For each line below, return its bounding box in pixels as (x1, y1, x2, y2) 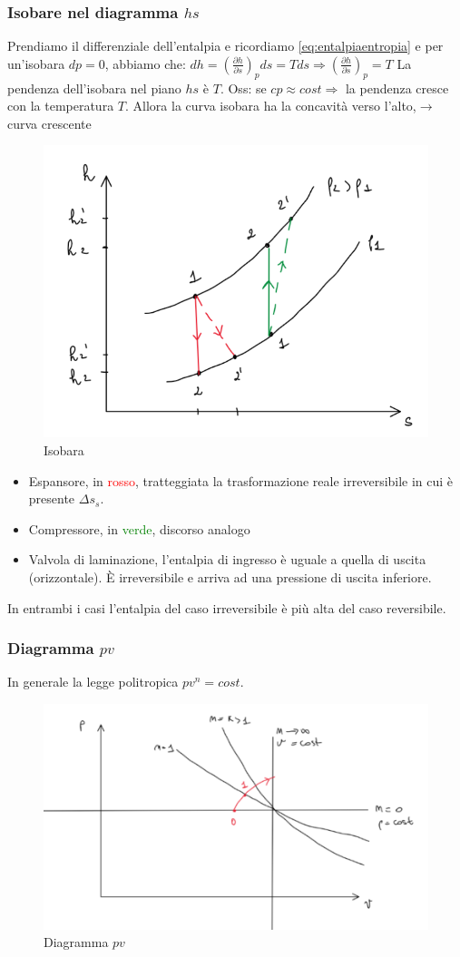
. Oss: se (220, 78, 267, 97)
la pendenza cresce (345, 78, 449, 97)
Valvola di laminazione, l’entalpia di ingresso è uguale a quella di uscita (28, 550, 426, 569)
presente (28, 489, 75, 508)
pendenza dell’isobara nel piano (7, 78, 181, 97)
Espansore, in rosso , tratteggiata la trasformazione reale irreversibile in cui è (28, 471, 454, 490)
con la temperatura (7, 96, 114, 115)
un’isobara (7, 54, 65, 73)
